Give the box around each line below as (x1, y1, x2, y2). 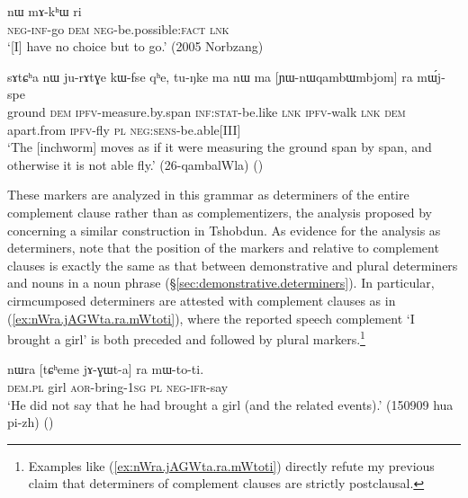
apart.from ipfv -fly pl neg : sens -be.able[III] (7, 120, 241, 138)
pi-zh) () (7, 413, 54, 431)
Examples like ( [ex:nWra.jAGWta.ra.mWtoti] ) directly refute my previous (28, 456, 435, 475)
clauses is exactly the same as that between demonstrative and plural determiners (7, 255, 458, 274)
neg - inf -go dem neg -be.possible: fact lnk (7, 19, 229, 38)
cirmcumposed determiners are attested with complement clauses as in (7, 290, 396, 309)
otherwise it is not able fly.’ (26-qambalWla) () (7, 155, 264, 173)
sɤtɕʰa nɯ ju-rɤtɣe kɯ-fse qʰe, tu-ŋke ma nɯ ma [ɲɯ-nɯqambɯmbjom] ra (7, 67, 413, 85)
